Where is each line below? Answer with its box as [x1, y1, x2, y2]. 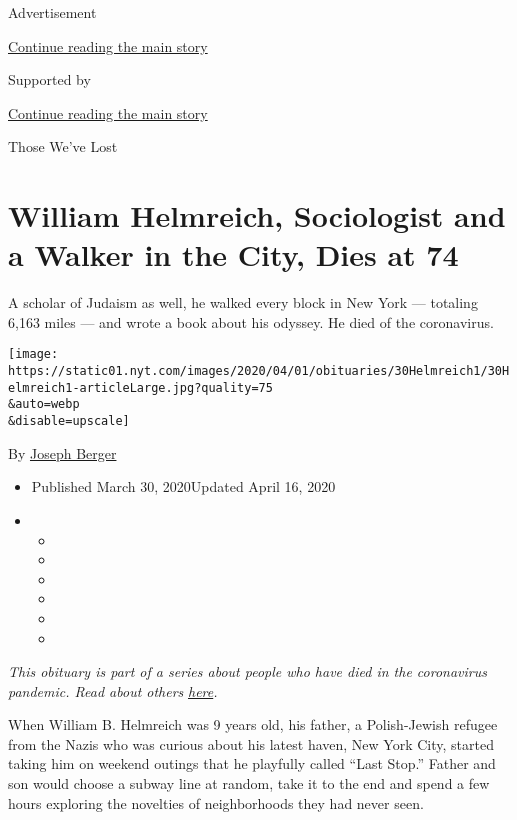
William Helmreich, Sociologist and [8, 195, 506, 236]
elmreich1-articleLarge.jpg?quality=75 [8, 380, 273, 395]
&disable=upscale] [8, 414, 130, 429]
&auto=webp [8, 397, 80, 412]
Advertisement [8, 2, 97, 22]
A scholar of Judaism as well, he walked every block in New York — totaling [8, 292, 478, 313]
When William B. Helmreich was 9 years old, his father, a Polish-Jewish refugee [8, 714, 498, 735]
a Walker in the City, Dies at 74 [8, 234, 459, 275]
